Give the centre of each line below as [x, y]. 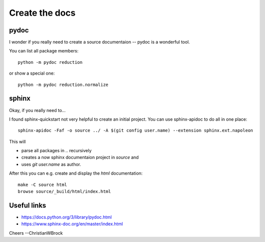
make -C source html [42, 185]
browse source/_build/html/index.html [65, 192]
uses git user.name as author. [51, 164]
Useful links [28, 205]
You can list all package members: [44, 51]
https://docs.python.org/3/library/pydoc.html [67, 217]
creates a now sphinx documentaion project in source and [80, 158]
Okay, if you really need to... [37, 110]
